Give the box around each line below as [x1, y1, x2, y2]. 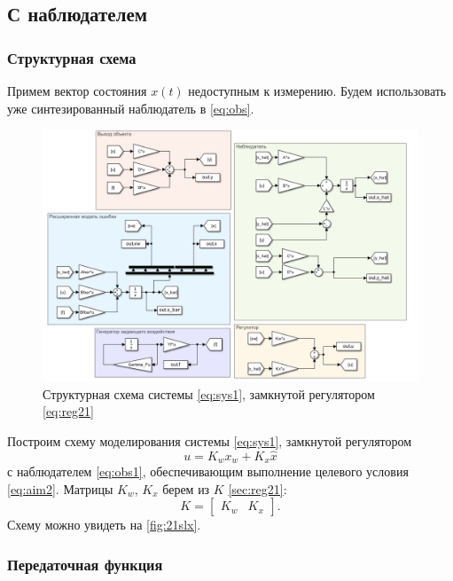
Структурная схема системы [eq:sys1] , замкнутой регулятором [43, 384, 375, 403]
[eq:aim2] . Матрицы [7, 479, 113, 498]
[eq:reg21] [43, 402, 94, 420]
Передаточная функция [7, 553, 163, 575]
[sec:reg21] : [228, 479, 287, 498]
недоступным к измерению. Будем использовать [188, 82, 447, 99]
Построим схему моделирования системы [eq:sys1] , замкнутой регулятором [7, 432, 412, 451]
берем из [162, 479, 210, 498]
